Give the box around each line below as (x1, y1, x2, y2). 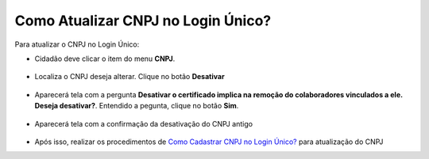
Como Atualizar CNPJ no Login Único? (14, 12, 272, 29)
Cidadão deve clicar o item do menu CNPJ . (34, 54, 176, 63)
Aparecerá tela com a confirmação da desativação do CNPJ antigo (34, 119, 253, 128)
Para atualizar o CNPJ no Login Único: (14, 40, 140, 49)
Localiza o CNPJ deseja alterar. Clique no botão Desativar (34, 72, 226, 81)
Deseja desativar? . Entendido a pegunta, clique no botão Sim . (34, 101, 239, 111)
